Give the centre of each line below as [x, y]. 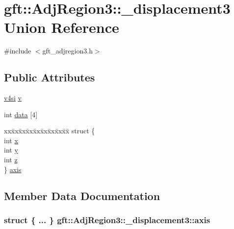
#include [18, 51]
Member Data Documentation [82, 195]
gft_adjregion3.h [67, 51]
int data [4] [21, 114]
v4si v [13, 98]
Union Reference [62, 27]
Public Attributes [50, 77]
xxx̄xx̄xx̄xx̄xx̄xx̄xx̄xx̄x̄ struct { [50, 131]
